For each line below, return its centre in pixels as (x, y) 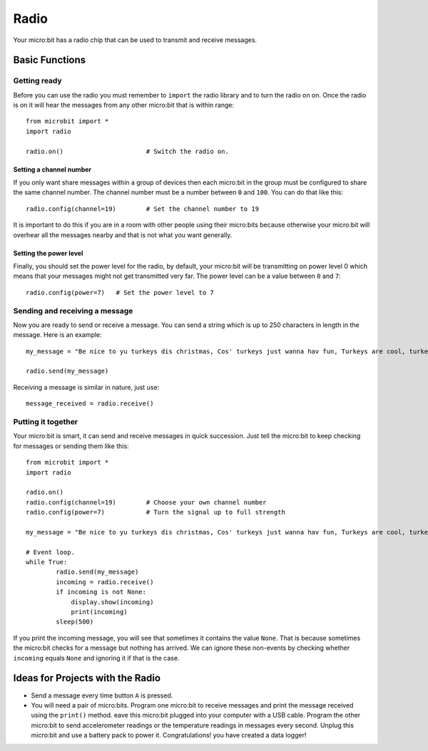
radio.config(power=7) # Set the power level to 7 (120, 292)
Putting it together (46, 422)
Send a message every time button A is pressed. (102, 695)
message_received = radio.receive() (90, 404)
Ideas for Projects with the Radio (87, 678)
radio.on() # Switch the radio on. (128, 151)
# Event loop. (50, 552)
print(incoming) (99, 612)
